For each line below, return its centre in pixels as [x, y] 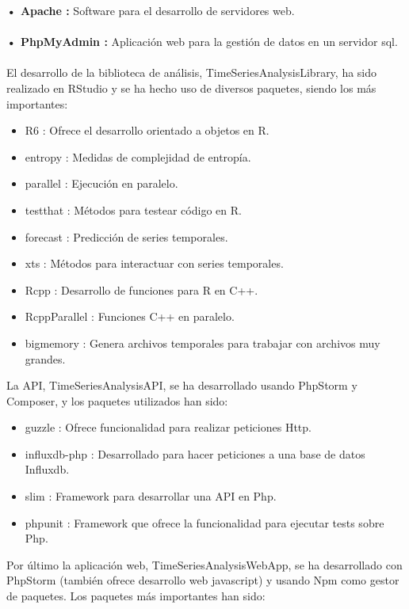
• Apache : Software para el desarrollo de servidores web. [151, 10]
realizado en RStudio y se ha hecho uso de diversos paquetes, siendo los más [191, 88]
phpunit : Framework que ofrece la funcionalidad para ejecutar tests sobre [204, 522]
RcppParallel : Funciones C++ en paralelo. [130, 316]
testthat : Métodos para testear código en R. [133, 209]
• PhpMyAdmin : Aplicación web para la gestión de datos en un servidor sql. [202, 42]
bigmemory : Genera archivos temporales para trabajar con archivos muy [203, 343]
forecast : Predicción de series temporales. [126, 236]
